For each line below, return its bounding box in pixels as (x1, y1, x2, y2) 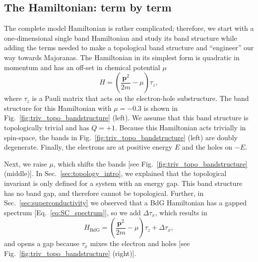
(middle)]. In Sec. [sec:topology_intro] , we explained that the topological (4, 168, 227, 178)
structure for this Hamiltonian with (4, 102, 112, 113)
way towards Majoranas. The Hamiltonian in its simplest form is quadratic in (4, 52, 240, 62)
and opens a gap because (4, 238, 79, 249)
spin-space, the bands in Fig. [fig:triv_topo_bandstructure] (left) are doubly (4, 132, 238, 142)
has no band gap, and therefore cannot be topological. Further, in (4, 187, 204, 198)
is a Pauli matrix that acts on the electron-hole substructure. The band (32, 93, 249, 103)
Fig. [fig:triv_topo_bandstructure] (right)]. (4, 248, 136, 258)
